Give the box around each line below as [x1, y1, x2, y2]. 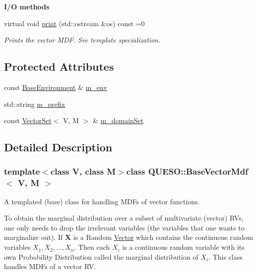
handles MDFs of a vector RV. [4, 261, 96, 272]
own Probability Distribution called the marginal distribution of [4, 251, 198, 262]
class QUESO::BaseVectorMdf [126, 165, 248, 178]
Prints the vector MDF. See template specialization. [4, 35, 161, 45]
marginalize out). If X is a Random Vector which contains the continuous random [4, 232, 253, 242]
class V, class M [50, 165, 116, 178]
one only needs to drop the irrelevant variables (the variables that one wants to [4, 222, 245, 232]
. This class [208, 251, 243, 262]
